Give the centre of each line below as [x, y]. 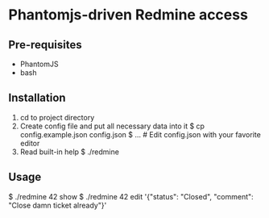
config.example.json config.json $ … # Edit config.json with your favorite [141, 134]
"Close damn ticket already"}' [58, 205]
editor [30, 143]
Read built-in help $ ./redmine [69, 152]
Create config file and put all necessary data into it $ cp [112, 126]
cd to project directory [57, 117]
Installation [37, 98]
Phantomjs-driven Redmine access [128, 15]
